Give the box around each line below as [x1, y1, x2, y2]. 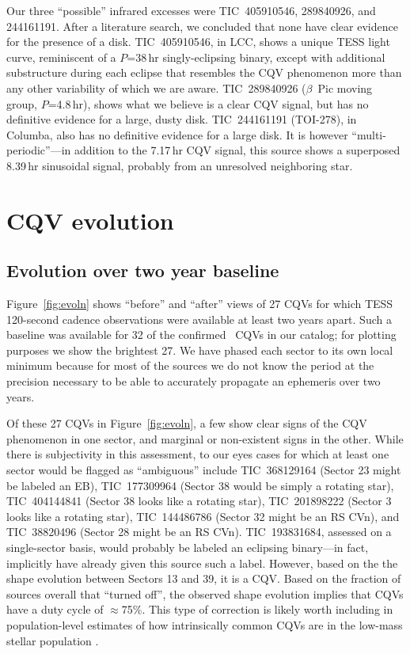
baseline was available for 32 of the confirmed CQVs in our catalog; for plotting [6, 326, 397, 343]
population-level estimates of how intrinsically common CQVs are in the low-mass [6, 616, 403, 633]
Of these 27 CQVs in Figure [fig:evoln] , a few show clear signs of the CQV [6, 415, 367, 432]
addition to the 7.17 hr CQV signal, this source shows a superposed [74, 142, 401, 158]
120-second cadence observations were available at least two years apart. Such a [6, 310, 392, 327]
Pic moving [317, 79, 373, 96]
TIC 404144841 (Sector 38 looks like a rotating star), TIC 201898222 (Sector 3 [6, 492, 392, 509]
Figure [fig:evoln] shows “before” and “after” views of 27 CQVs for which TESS [6, 295, 393, 312]
